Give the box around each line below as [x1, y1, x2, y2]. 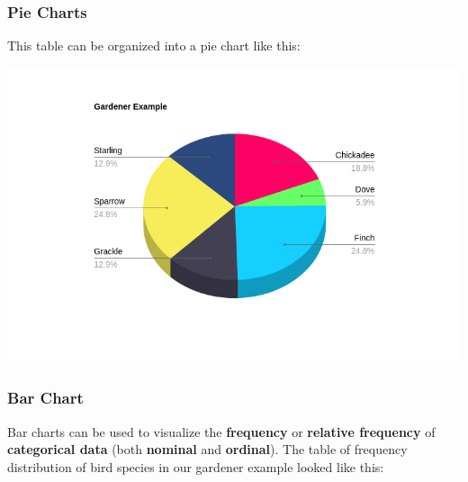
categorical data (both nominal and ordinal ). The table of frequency [7, 440, 408, 459]
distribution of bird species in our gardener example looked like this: [7, 457, 384, 476]
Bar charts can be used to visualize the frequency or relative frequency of [7, 422, 436, 441]
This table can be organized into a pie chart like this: [7, 36, 301, 55]
